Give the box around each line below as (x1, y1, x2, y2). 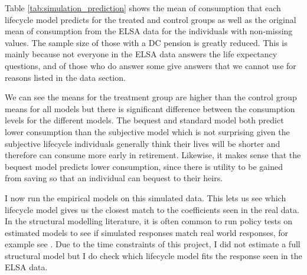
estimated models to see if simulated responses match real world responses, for (5, 226, 289, 238)
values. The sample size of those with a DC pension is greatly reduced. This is (5, 36, 288, 48)
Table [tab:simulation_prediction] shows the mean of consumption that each (5, 2, 281, 14)
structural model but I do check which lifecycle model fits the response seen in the (5, 249, 302, 261)
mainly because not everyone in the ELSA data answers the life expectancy (5, 48, 277, 60)
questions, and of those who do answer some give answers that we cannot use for (5, 59, 296, 71)
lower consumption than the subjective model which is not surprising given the (5, 125, 290, 137)
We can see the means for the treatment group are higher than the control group (5, 91, 297, 103)
